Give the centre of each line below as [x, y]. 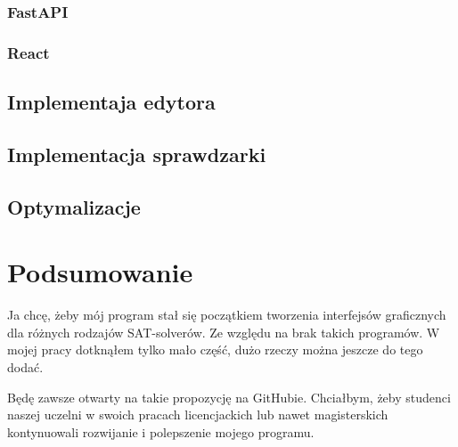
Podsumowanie [100, 272]
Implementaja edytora [111, 102]
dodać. [25, 366]
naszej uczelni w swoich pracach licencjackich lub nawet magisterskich [198, 414]
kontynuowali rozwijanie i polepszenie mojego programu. [161, 431]
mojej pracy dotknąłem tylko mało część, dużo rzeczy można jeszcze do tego [215, 349]
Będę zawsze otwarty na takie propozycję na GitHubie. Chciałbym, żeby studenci [229, 397]
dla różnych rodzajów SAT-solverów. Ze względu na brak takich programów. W [224, 332]
